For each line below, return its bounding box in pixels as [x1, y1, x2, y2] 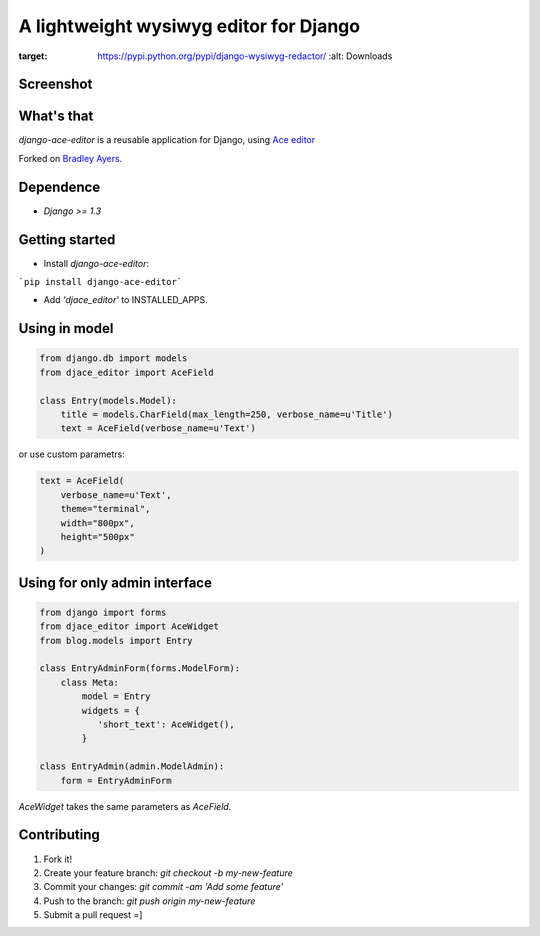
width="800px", [60, 517, 135, 529]
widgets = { [81, 705, 140, 716]
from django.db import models [39, 353, 188, 364]
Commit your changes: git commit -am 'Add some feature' [43, 881, 284, 893]
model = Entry [81, 691, 151, 702]
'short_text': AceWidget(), [97, 719, 235, 730]
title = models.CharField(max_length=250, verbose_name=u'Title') [60, 409, 394, 420]
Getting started [18, 231, 116, 248]
